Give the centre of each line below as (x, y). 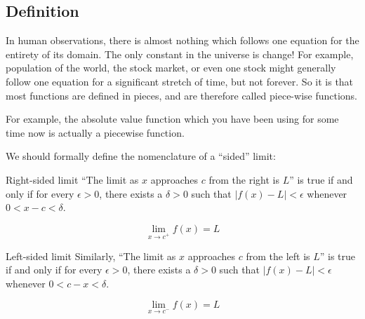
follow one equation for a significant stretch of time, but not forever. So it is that (180, 81)
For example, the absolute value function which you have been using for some (172, 119)
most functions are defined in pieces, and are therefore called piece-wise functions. (182, 95)
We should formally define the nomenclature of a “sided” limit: (141, 156)
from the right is (244, 179)
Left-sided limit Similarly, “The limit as (91, 256)
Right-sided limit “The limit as (72, 179)
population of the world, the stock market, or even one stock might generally (171, 68)
